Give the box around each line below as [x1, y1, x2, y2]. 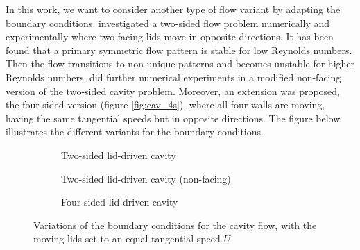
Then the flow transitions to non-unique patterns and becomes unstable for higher [6, 56, 355, 71]
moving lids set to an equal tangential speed [33, 231, 221, 246]
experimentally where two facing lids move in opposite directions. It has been [6, 29, 334, 44]
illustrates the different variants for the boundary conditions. [6, 124, 264, 139]
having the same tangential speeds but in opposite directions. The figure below [6, 110, 341, 125]
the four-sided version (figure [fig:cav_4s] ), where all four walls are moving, [6, 97, 325, 112]
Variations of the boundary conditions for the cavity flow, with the [33, 217, 317, 232]
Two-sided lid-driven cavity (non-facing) [61, 171, 231, 185]
